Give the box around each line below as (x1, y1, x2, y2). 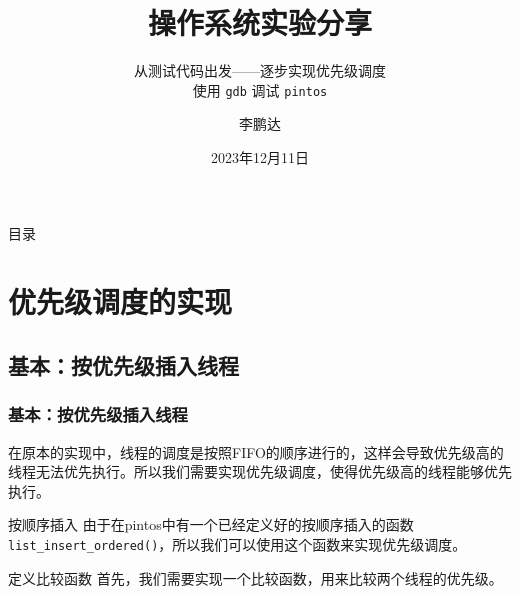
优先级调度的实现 (8, 281, 233, 322)
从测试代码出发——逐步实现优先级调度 (134, 60, 386, 81)
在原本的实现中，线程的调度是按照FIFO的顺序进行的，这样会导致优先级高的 (8, 441, 504, 462)
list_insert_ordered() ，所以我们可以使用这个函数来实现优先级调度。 (8, 533, 467, 554)
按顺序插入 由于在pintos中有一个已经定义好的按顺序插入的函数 (8, 514, 414, 535)
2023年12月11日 (211, 146, 309, 167)
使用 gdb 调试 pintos (192, 79, 328, 100)
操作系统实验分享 (147, 2, 372, 43)
